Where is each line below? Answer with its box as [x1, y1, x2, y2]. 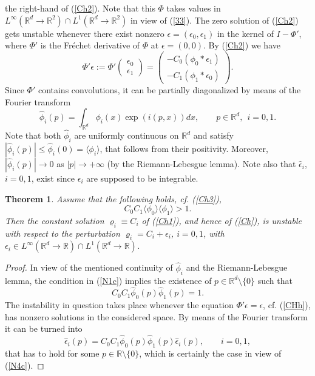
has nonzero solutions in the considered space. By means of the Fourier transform [5, 310, 308, 323]
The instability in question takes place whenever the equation [5, 298, 234, 311]
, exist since [31, 171, 75, 184]
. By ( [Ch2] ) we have [203, 39, 280, 51]
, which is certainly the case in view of [139, 346, 282, 359]
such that [257, 274, 293, 286]
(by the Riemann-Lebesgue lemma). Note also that [107, 157, 296, 170]
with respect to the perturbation [5, 226, 120, 239]
